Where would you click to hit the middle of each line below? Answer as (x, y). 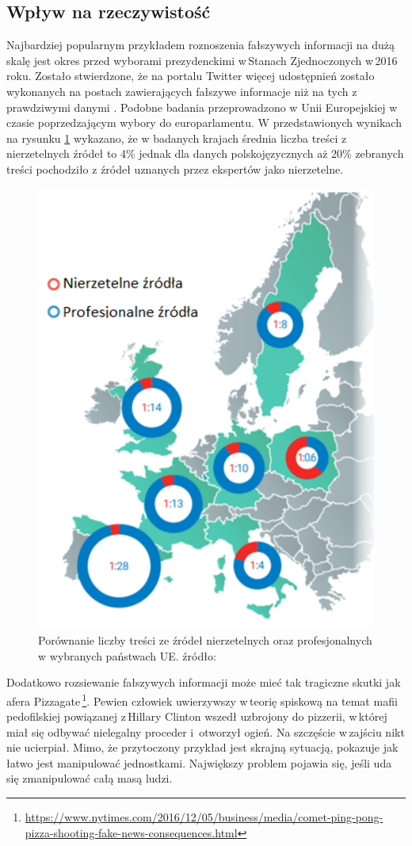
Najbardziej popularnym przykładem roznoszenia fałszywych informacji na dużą (201, 45)
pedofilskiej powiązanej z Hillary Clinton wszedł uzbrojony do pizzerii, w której (197, 716)
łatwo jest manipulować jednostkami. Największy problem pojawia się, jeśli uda (199, 762)
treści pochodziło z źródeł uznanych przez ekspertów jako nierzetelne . (175, 168)
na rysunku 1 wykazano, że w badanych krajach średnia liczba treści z (177, 138)
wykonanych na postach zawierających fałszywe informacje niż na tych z (182, 91)
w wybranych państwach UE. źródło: (127, 655)
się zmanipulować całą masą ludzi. (90, 778)
